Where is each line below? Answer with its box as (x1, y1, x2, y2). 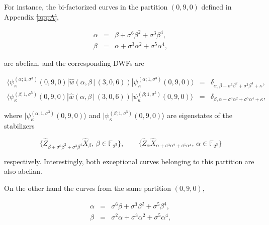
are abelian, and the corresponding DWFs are (4, 57, 144, 68)
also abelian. (4, 166, 42, 176)
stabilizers (4, 121, 35, 131)
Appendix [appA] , (4, 11, 59, 22)
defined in (201, 2, 232, 12)
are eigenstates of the (167, 110, 232, 121)
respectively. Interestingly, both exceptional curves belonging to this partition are (4, 156, 254, 166)
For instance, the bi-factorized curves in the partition (4, 2, 168, 12)
